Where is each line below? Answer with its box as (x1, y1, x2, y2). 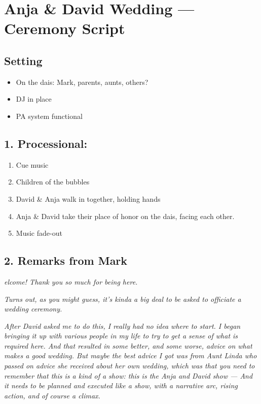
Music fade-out (16, 228, 62, 238)
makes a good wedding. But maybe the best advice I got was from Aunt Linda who (4, 350, 257, 361)
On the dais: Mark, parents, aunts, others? (16, 76, 148, 87)
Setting (4, 52, 43, 68)
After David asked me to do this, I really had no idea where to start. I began (4, 320, 241, 331)
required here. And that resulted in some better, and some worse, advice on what (4, 340, 252, 351)
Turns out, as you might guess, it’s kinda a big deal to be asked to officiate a (4, 293, 241, 304)
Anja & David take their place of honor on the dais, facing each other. (16, 210, 235, 221)
